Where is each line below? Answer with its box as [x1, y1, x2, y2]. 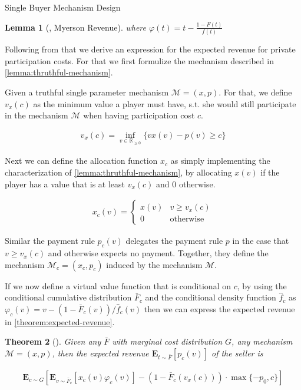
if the [260, 166, 280, 179]
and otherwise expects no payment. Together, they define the [48, 247, 269, 259]
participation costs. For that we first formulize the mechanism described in [5, 54, 274, 67]
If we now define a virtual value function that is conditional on [5, 279, 231, 292]
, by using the [237, 279, 287, 292]
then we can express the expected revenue [144, 302, 295, 315]
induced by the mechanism [106, 258, 203, 270]
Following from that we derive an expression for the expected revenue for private [5, 43, 296, 55]
